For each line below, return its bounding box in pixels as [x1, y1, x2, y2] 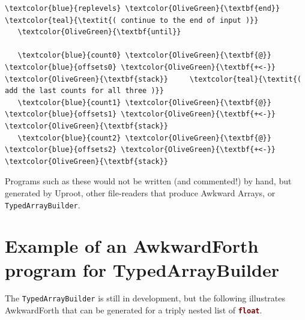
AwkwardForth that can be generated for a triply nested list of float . [5, 304, 262, 316]
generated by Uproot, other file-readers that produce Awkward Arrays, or [5, 186, 276, 199]
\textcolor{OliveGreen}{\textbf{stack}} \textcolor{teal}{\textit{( [5, 74, 301, 83]
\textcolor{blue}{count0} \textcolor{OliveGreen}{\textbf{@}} [17, 51, 271, 60]
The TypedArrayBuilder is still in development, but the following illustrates [5, 292, 286, 304]
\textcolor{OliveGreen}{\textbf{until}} [17, 28, 181, 37]
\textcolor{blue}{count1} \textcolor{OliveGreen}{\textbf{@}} [17, 98, 271, 107]
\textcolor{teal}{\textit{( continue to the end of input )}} [5, 16, 259, 25]
